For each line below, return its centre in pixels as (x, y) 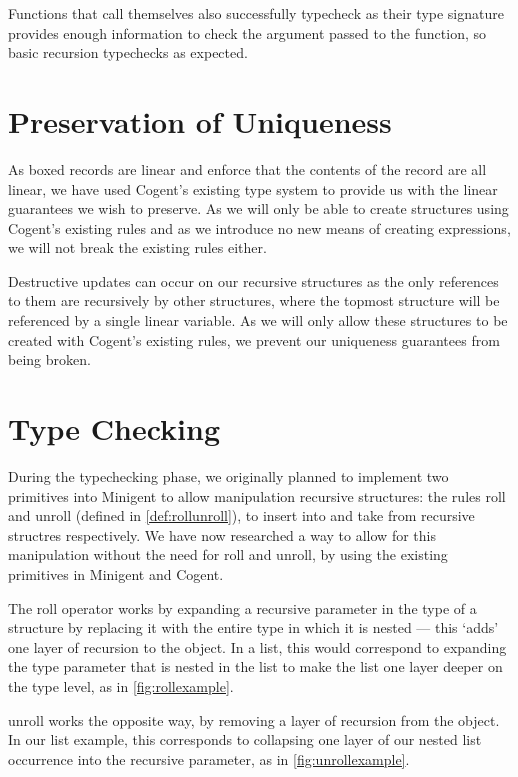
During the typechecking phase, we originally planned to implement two (228, 475)
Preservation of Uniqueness (200, 120)
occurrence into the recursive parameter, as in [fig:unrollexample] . (209, 758)
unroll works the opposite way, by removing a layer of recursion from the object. (254, 719)
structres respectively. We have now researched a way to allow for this (222, 534)
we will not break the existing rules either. (137, 247)
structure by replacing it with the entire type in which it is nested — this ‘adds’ (253, 627)
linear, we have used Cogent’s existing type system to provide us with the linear (253, 188)
